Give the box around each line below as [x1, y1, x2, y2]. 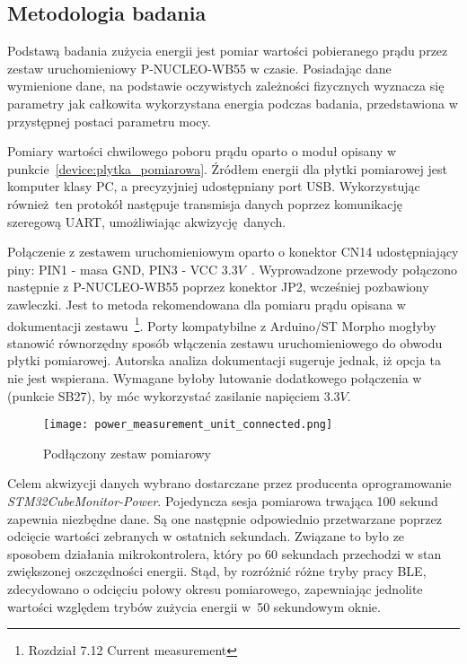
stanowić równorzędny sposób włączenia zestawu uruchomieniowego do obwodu [7, 333, 443, 352]
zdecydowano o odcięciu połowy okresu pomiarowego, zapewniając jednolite [7, 579, 423, 598]
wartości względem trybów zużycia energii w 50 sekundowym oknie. [7, 597, 381, 616]
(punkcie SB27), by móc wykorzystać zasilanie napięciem [7, 386, 321, 405]
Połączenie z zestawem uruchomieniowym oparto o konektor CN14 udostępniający [7, 242, 459, 261]
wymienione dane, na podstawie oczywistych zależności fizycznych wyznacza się [7, 76, 445, 95]
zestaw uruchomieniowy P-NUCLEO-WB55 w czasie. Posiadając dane [7, 58, 392, 77]
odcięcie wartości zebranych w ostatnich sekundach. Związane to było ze [7, 527, 405, 546]
